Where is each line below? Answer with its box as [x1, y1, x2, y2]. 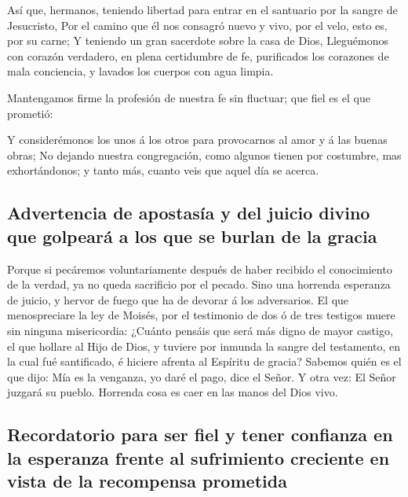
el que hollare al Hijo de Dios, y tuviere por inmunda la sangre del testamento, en [7, 337, 401, 354]
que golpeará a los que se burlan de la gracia [7, 223, 377, 248]
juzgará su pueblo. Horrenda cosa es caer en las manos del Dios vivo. [7, 384, 338, 400]
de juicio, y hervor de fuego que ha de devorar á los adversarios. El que [7, 291, 349, 307]
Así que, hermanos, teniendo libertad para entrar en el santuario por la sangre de [7, 2, 398, 17]
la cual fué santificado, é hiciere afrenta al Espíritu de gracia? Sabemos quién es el [7, 353, 402, 370]
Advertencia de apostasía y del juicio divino [7, 201, 370, 225]
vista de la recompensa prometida [7, 469, 287, 493]
